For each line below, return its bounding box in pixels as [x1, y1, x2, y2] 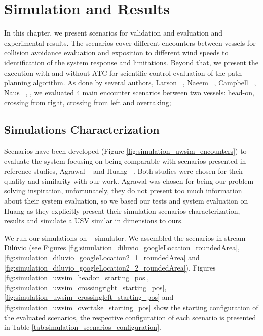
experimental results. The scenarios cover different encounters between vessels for [4, 37, 256, 48]
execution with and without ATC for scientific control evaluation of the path [4, 67, 242, 78]
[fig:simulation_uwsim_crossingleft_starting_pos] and [4, 292, 174, 303]
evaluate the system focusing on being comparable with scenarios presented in [4, 155, 246, 166]
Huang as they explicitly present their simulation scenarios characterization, [4, 205, 240, 216]
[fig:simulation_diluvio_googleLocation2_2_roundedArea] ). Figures [4, 262, 216, 273]
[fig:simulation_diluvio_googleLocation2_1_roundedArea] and [4, 252, 200, 263]
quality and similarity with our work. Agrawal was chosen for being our [4, 175, 226, 186]
